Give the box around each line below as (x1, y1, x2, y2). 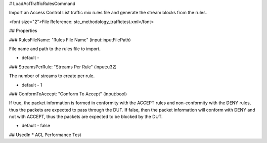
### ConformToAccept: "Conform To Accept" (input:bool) (9, 91, 127, 97)
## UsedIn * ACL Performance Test (9, 132, 82, 138)
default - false (21, 123, 50, 129)
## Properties (9, 28, 37, 34)
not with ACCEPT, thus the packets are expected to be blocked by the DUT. (9, 114, 163, 120)
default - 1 (21, 82, 43, 88)
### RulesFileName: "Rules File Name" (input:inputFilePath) (9, 37, 131, 43)
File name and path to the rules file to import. (9, 46, 101, 52)
